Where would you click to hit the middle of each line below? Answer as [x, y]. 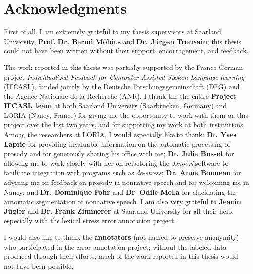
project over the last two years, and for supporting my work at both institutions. [125, 125]
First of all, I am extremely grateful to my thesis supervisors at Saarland [113, 32]
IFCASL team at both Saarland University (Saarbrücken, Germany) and [116, 105]
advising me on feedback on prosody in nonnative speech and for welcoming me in [126, 182]
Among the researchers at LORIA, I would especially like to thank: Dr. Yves [120, 134]
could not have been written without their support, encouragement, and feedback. [126, 51]
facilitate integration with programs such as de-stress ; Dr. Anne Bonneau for [123, 172]
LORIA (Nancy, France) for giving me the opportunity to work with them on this [126, 115]
